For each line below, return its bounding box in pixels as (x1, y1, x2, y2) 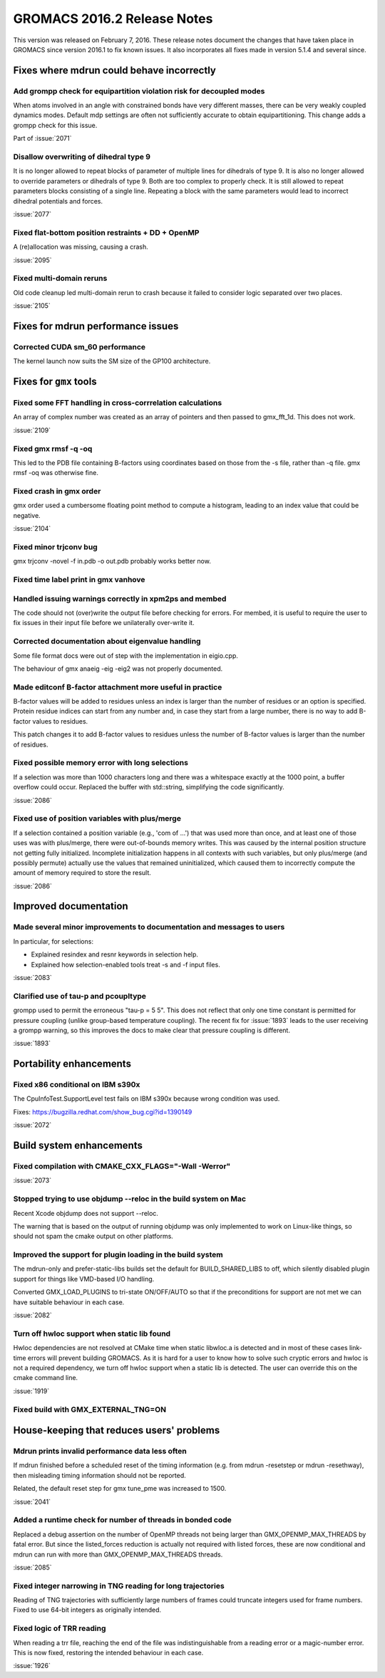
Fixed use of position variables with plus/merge (13, 814, 182, 824)
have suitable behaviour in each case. (13, 1297, 125, 1307)
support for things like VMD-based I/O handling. (13, 1274, 155, 1283)
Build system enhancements (13, 1139, 143, 1152)
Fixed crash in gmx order (13, 486, 101, 496)
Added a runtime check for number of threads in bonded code (13, 1515, 232, 1525)
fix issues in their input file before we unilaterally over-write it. (13, 619, 195, 627)
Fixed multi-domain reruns (13, 274, 108, 284)
